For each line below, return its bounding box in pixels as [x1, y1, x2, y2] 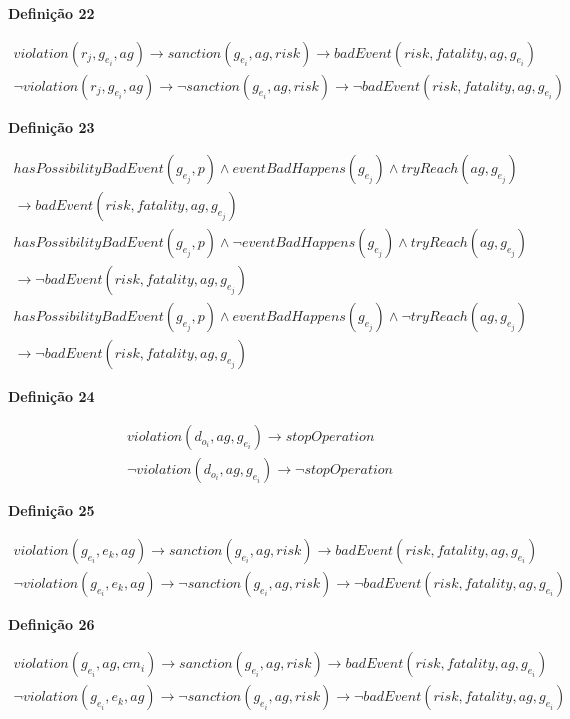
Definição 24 [8, 386, 95, 407]
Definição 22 [8, 3, 95, 23]
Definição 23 [8, 116, 95, 137]
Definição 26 [8, 613, 95, 634]
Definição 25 [8, 500, 95, 521]
